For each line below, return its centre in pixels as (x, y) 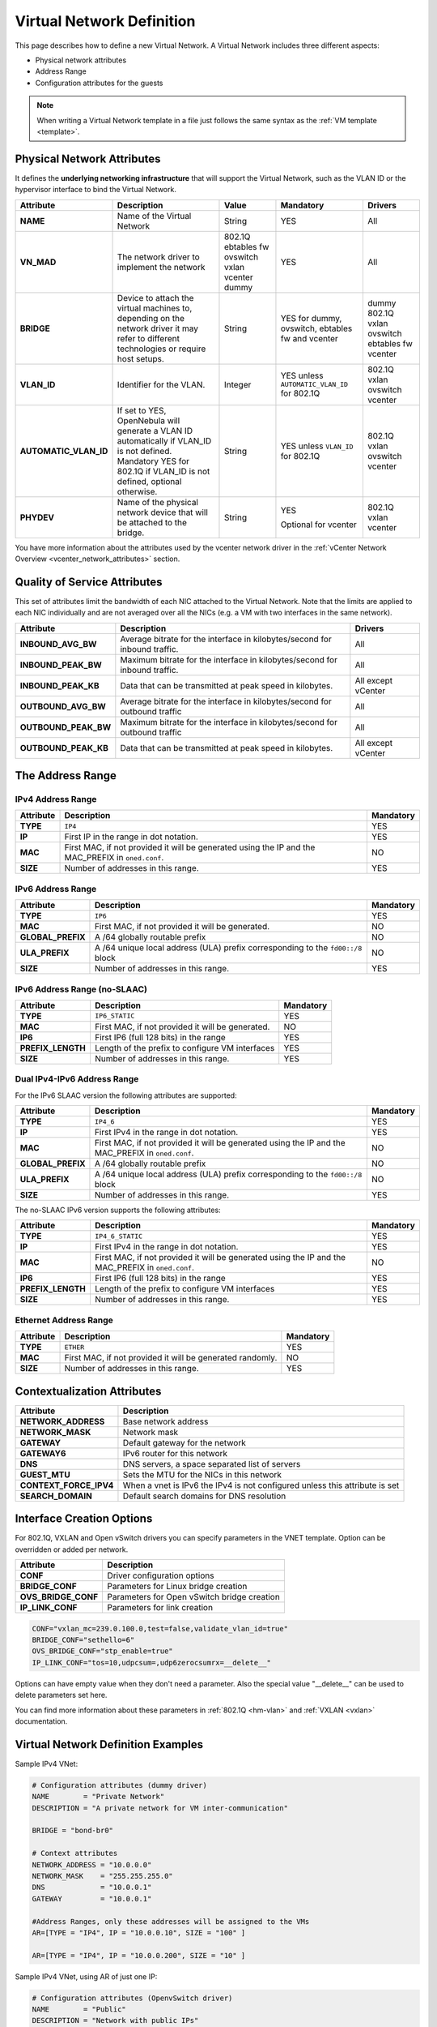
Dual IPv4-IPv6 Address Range (77, 1079)
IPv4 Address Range (56, 799)
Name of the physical (157, 502)
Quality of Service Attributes (89, 582)
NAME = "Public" (79, 2010)
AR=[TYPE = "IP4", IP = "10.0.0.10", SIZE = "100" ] (139, 1933)
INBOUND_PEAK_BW (61, 665)
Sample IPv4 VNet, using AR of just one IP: (86, 1976)
